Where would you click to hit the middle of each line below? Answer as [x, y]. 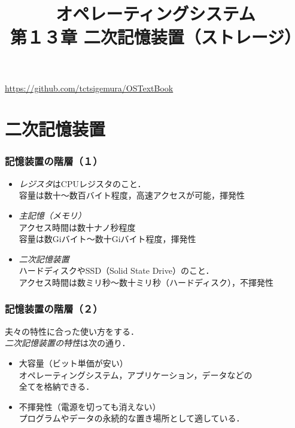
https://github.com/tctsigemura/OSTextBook [89, 88]
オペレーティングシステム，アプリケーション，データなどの [136, 374]
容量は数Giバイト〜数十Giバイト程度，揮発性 [107, 239]
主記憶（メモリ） [52, 215]
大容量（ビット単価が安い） [73, 363]
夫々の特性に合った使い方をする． [72, 331]
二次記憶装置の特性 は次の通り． [68, 343]
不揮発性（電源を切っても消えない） [90, 406]
